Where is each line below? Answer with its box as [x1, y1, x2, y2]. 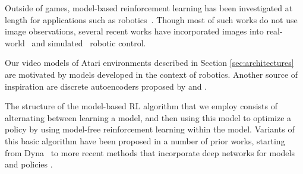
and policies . [5, 158, 53, 170]
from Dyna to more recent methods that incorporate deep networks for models [5, 146, 295, 159]
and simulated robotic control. [31, 36, 146, 49]
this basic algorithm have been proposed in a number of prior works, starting [5, 134, 285, 147]
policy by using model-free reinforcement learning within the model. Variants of [5, 123, 295, 135]
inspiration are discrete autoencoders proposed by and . [5, 80, 207, 92]
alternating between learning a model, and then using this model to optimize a [5, 111, 292, 124]
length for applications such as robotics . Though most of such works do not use [5, 13, 298, 26]
